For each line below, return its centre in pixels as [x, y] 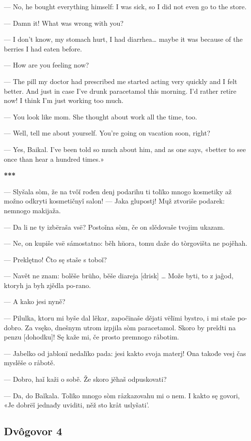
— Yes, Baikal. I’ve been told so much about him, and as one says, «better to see [125, 149]
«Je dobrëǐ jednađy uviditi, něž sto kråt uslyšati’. [77, 405]
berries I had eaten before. [43, 48]
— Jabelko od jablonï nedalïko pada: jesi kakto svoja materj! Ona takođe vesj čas [125, 353]
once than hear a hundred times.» [54, 159]
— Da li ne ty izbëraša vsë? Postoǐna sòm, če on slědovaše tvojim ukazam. [114, 227]
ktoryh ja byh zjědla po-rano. [47, 285]
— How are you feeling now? [47, 65]
